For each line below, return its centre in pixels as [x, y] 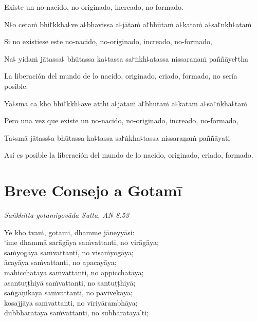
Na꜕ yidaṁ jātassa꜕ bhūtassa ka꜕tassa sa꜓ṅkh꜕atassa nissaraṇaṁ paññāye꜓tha [126, 58]
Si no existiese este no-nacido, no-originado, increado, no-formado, [108, 41]
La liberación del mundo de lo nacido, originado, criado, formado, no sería [121, 76]
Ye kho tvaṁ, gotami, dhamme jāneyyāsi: [69, 232]
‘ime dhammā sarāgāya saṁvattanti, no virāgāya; [81, 242]
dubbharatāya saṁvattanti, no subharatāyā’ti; [77, 313]
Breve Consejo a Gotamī [93, 190]
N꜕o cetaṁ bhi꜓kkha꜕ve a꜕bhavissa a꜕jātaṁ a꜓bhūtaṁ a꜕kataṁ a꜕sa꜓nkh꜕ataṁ [128, 24]
